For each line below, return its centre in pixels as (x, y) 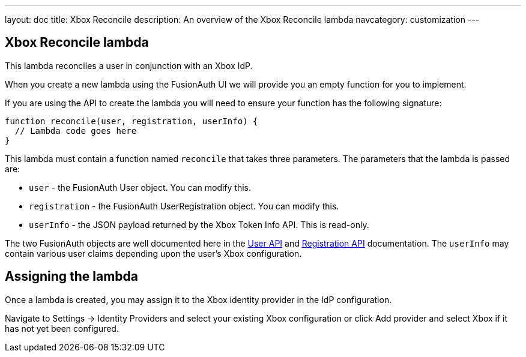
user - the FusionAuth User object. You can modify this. (140, 187)
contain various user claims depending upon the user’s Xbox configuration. (153, 253)
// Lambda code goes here (76, 130)
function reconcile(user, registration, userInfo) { (131, 121)
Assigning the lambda (72, 277)
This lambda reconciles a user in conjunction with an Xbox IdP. (129, 65)
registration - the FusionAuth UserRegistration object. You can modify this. (184, 206)
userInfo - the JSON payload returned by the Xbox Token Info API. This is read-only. (199, 224)
